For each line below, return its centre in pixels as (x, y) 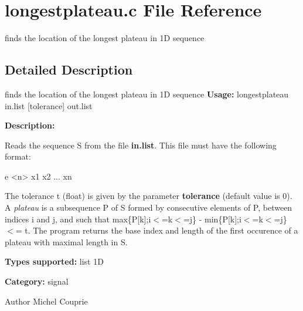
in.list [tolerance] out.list (49, 105)
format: (18, 156)
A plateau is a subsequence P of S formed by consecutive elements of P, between (149, 207)
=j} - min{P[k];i (212, 219)
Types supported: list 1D (54, 261)
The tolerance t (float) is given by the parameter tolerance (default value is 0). (149, 196)
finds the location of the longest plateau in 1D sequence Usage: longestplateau (147, 94)
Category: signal (37, 281)
